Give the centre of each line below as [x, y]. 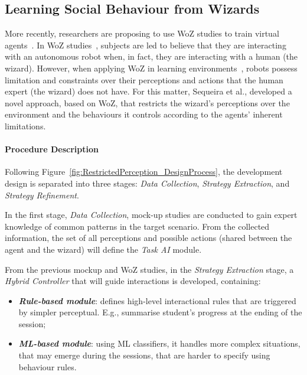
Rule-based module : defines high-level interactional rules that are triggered [157, 300]
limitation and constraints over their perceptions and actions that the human [144, 79]
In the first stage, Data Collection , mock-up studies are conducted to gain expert [151, 215]
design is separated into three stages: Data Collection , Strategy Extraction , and [147, 183]
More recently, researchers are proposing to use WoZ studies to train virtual [142, 33]
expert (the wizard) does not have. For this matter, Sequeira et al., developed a [148, 91]
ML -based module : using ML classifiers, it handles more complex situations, [159, 343]
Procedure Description [52, 149]
